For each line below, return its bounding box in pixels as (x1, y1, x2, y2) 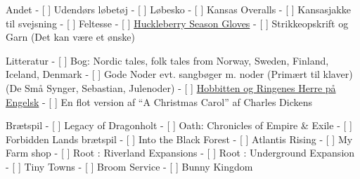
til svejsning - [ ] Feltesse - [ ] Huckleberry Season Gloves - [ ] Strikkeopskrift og (6, 15, 349, 30)
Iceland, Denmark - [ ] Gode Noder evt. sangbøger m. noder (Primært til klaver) (6, 67, 353, 81)
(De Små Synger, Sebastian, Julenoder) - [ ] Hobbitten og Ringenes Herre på (6, 80, 336, 95)
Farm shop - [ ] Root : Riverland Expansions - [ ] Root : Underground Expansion (6, 145, 355, 160)
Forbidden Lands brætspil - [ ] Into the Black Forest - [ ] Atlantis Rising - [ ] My (6, 131, 353, 146)
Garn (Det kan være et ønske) (6, 29, 135, 44)
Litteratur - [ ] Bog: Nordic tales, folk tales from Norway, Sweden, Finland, (6, 53, 329, 67)
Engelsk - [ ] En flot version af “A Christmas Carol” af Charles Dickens (6, 94, 313, 109)
